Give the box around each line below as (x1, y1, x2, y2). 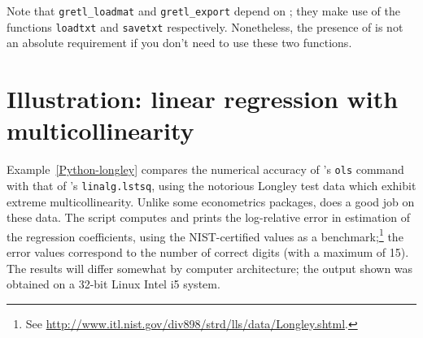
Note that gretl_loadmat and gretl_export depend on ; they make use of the (7, 2, 400, 19)
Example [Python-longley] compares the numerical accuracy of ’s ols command (7, 161, 404, 178)
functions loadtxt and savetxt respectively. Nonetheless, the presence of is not (7, 18, 403, 35)
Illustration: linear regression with (7, 82, 399, 115)
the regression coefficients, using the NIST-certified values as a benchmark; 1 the (7, 225, 403, 245)
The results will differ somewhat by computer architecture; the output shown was (7, 259, 413, 276)
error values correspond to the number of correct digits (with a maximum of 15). (7, 243, 409, 260)
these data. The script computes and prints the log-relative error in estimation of (7, 209, 411, 226)
